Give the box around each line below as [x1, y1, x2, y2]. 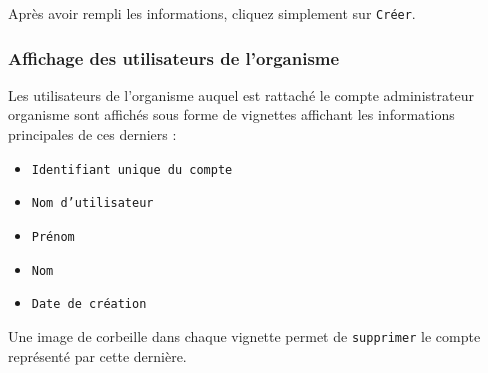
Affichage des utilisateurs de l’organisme [8, 45, 340, 70]
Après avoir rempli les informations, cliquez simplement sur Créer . [8, 3, 416, 23]
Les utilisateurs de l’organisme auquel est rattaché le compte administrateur [8, 84, 474, 105]
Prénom [31, 229, 75, 244]
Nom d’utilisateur [31, 196, 154, 211]
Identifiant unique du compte [31, 162, 233, 177]
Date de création [31, 297, 147, 312]
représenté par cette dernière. [8, 345, 187, 366]
